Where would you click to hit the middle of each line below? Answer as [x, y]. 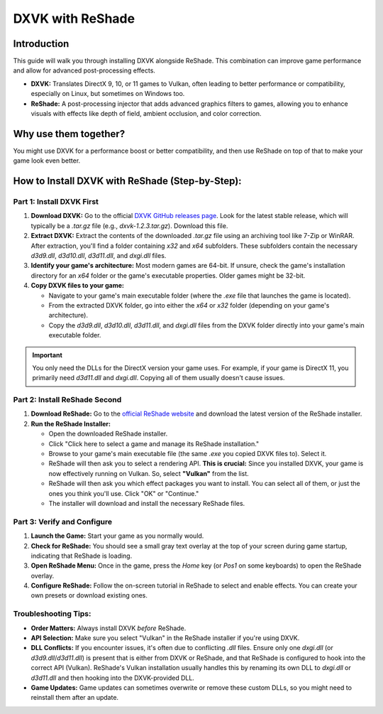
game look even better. [47, 161]
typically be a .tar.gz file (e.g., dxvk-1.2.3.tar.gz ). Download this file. [129, 226]
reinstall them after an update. [75, 698]
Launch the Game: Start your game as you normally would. [117, 536]
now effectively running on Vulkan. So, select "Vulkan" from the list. [149, 473]
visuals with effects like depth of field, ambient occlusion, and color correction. [146, 114]
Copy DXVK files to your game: [77, 286]
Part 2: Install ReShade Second [67, 400]
